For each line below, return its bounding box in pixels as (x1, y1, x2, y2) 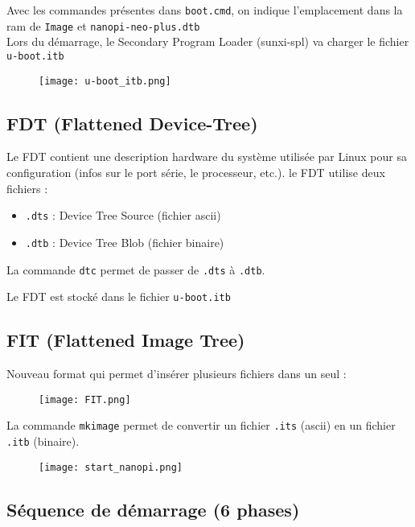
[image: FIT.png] (39, 393, 131, 406)
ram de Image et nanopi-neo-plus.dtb (6, 17, 200, 34)
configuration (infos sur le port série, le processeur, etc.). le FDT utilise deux (6, 164, 385, 181)
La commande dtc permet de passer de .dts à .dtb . (6, 261, 265, 278)
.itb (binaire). (6, 432, 80, 449)
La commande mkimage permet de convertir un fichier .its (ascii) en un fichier (6, 417, 396, 434)
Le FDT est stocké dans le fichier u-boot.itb (6, 288, 231, 305)
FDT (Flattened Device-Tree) (6, 110, 258, 135)
